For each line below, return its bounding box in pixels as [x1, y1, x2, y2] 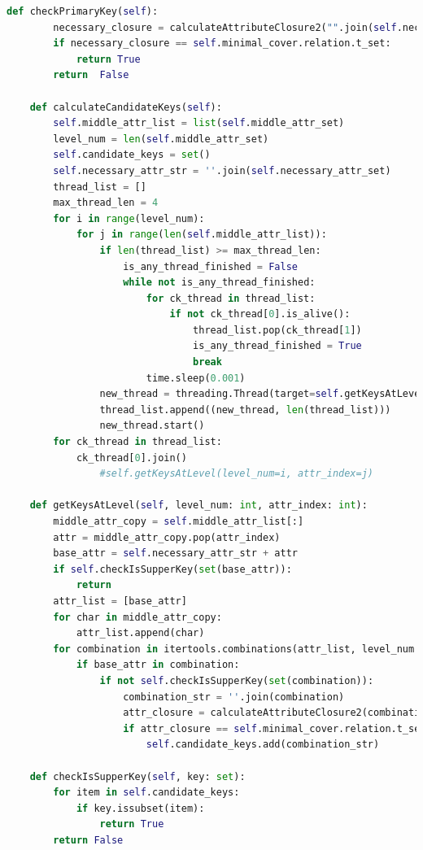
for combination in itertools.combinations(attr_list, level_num [53, 643, 415, 655]
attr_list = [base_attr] [53, 595, 187, 607]
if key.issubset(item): [76, 802, 205, 814]
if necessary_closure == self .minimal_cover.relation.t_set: [53, 37, 391, 50]
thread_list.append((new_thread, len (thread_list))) [99, 403, 391, 416]
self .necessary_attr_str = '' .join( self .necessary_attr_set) [53, 164, 391, 177]
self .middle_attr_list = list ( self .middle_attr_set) [53, 117, 345, 129]
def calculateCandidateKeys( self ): [29, 101, 222, 113]
